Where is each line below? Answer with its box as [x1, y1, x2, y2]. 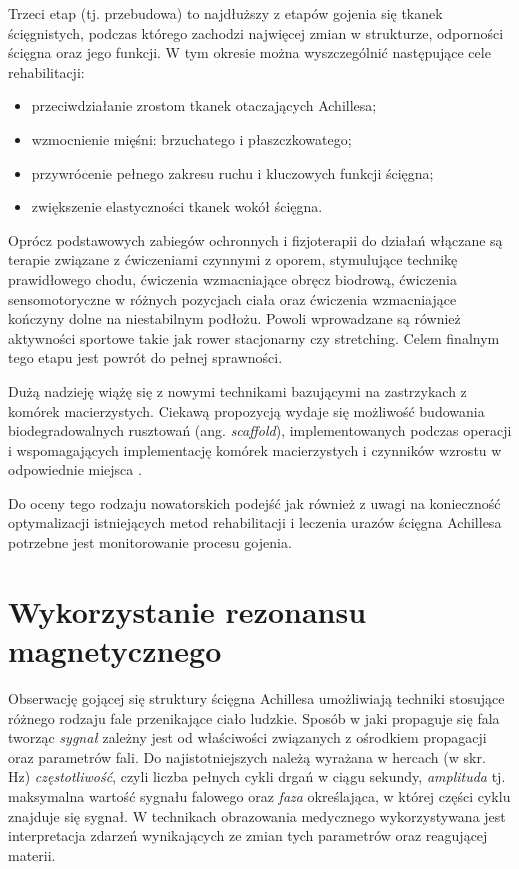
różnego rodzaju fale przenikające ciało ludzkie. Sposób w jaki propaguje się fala [8, 707, 500, 728]
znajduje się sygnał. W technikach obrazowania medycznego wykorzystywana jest [8, 805, 506, 826]
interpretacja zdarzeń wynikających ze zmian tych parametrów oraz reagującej [8, 825, 488, 846]
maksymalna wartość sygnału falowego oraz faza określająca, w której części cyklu [8, 785, 511, 806]
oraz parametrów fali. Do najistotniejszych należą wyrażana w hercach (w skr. [8, 746, 486, 767]
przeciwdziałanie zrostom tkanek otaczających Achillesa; [31, 95, 377, 116]
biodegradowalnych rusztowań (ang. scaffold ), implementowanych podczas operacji [8, 420, 512, 441]
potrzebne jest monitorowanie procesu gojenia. [8, 532, 292, 553]
